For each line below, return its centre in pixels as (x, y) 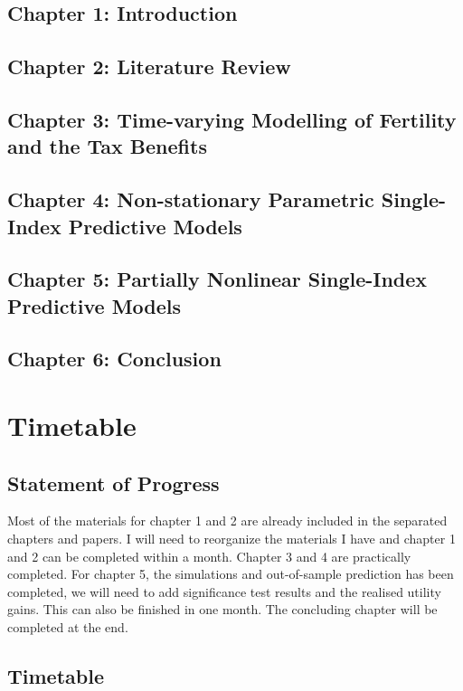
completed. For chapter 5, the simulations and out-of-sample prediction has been (231, 574)
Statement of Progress (113, 483)
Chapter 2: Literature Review (149, 66)
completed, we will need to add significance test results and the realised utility (224, 591)
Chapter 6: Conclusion (114, 359)
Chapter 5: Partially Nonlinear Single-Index (217, 279)
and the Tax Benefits (107, 146)
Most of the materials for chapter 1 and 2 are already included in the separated (227, 521)
